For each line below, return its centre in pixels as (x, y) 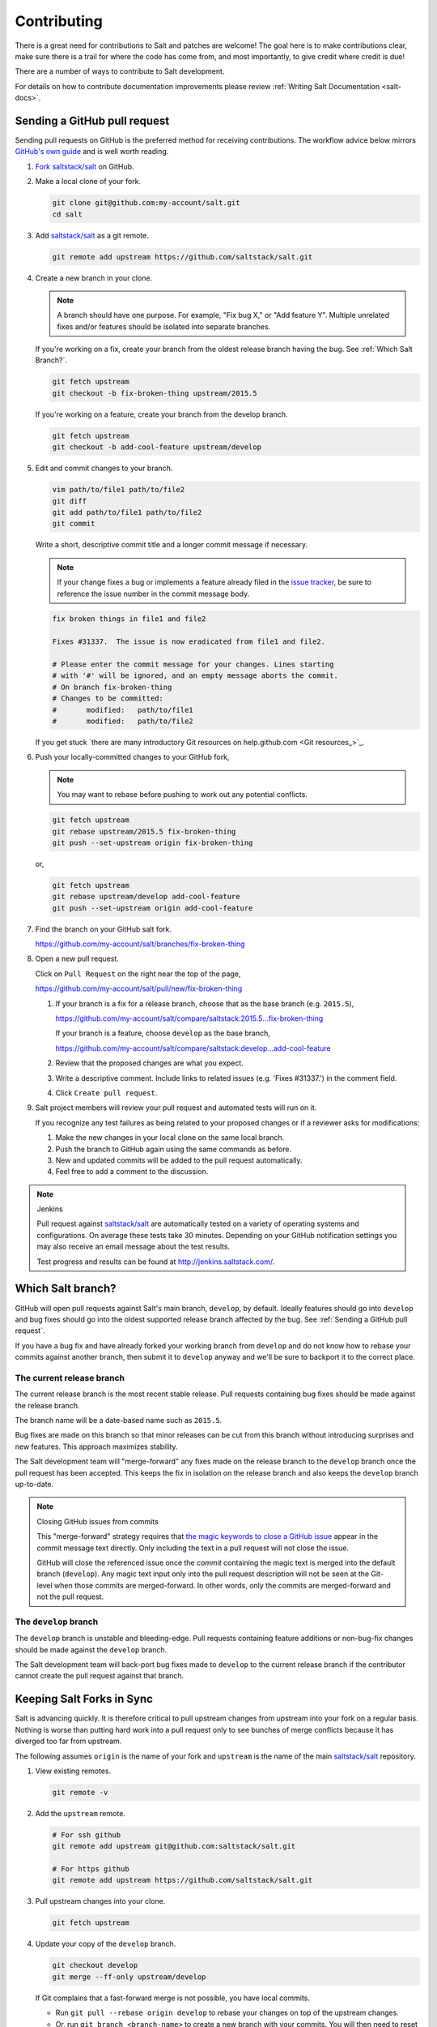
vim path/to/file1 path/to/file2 (119, 490)
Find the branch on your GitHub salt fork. (104, 929)
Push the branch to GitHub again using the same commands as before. (173, 1149)
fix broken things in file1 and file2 (129, 619)
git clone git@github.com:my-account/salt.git (146, 203)
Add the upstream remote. (80, 1813)
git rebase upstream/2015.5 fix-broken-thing (144, 831)
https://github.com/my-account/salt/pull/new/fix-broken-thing (139, 988)
